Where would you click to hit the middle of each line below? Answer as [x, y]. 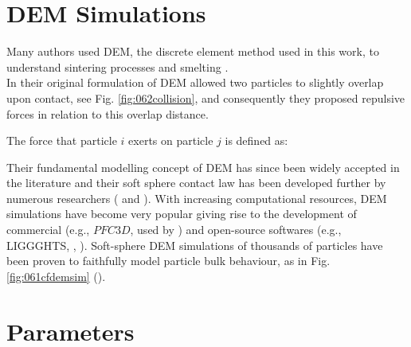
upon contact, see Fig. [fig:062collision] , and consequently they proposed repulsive [206, 97]
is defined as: [256, 140]
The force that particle [62, 140]
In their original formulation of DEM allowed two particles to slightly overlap [195, 82]
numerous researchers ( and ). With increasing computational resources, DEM [197, 198]
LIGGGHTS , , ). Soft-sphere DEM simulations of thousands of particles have [195, 245]
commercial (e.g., [48, 230]
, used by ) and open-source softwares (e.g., [236, 230]
